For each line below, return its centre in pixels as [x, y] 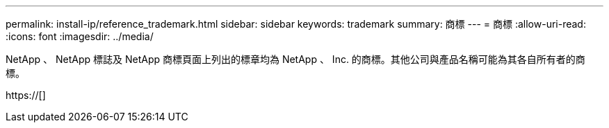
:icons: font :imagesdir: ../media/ [80, 36]
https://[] [26, 95]
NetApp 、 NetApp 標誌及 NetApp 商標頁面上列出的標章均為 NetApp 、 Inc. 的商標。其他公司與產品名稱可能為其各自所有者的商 [295, 59]
